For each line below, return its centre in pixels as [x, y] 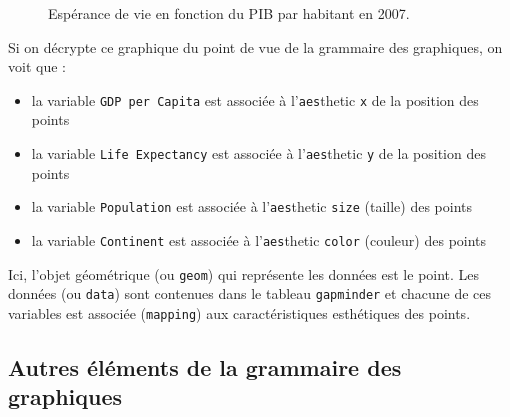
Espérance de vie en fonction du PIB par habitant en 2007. [229, 13]
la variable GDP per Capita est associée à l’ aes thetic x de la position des [255, 99]
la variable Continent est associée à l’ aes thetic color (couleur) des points [259, 239]
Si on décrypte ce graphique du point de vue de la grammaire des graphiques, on [255, 46]
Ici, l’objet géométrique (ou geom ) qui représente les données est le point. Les [244, 273]
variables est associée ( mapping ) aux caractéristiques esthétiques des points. [239, 312]
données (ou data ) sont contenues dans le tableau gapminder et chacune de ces [250, 293]
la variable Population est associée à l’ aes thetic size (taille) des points [252, 206]
